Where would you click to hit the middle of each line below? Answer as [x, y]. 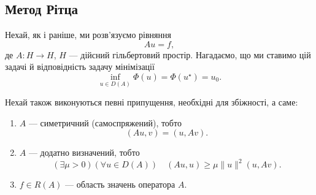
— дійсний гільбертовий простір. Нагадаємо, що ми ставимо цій [190, 54]
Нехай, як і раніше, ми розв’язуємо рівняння [88, 35]
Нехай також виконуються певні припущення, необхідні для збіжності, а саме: [152, 102]
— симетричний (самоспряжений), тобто [105, 122]
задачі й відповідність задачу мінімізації [80, 67]
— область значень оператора [120, 184]
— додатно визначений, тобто [84, 152]
